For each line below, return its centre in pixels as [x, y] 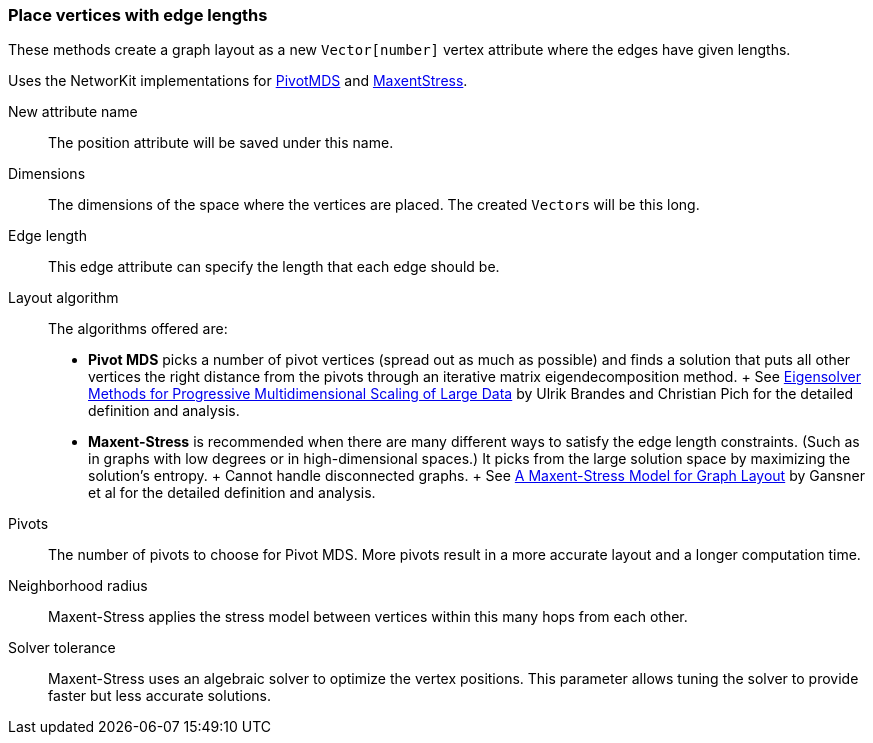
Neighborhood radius [78, 586]
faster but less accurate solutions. [159, 696]
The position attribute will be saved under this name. [221, 143]
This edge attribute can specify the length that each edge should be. [274, 267]
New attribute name [73, 112]
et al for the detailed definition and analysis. [232, 493]
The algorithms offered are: [138, 329]
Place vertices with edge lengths [138, 15]
